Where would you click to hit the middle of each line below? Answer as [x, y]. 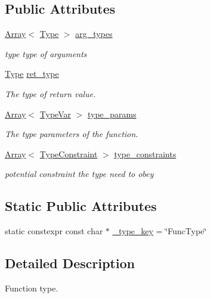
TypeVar [55, 114]
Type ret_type [32, 74]
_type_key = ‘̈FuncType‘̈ [159, 231]
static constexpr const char [54, 231]
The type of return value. [50, 93]
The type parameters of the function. [72, 134]
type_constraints [145, 153]
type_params [112, 114]
